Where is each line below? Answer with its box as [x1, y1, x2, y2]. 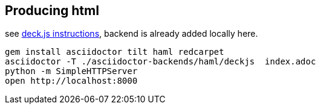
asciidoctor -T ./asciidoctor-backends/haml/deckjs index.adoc [5, 57, 316, 67]
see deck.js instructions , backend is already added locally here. [5, 28, 258, 39]
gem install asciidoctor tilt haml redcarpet [5, 47, 224, 57]
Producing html [5, 3, 99, 18]
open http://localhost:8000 [5, 76, 138, 86]
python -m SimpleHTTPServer [5, 66, 138, 76]
